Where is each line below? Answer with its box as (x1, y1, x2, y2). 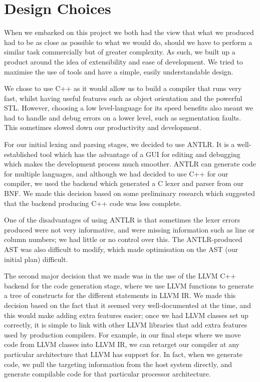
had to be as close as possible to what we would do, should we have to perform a (4, 36, 252, 47)
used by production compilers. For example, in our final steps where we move (4, 329, 241, 339)
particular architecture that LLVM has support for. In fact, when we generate (4, 348, 243, 359)
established (4, 148, 38, 159)
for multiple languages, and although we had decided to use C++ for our (4, 168, 228, 178)
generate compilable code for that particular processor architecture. (4, 368, 211, 379)
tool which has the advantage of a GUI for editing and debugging (40, 148, 240, 159)
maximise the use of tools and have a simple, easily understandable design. (4, 66, 233, 76)
